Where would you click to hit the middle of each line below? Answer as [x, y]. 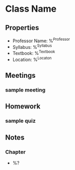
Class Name [31, 9]
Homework [23, 107]
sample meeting [25, 90]
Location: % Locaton [32, 59]
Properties [22, 28]
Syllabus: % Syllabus [32, 46]
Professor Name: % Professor [41, 40]
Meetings [21, 76]
